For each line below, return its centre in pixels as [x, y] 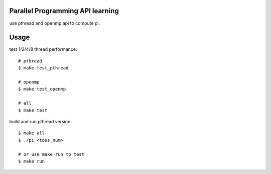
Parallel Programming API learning [64, 11]
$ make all [32, 133]
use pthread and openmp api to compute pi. [55, 23]
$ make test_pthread [43, 68]
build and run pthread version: [41, 121]
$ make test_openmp [42, 89]
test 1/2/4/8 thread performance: [43, 49]
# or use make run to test [51, 154]
